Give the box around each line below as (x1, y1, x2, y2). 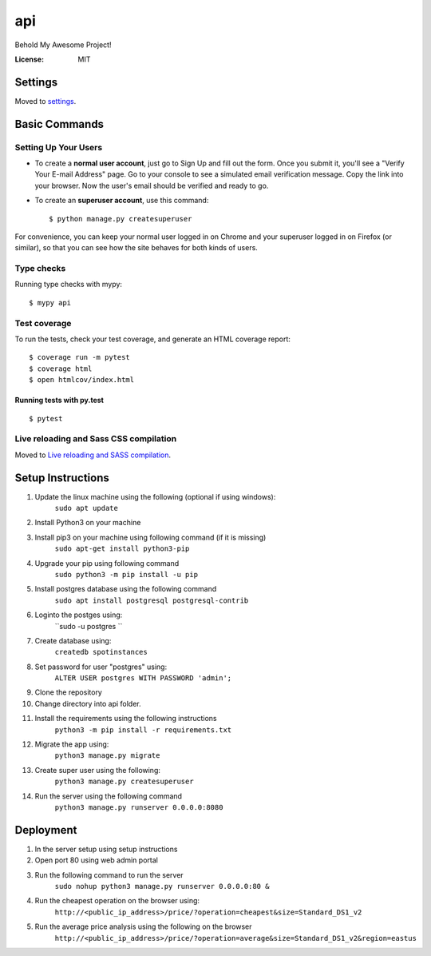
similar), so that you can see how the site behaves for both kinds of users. (14, 243, 259, 253)
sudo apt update (54, 504, 119, 513)
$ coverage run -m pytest (29, 353, 131, 362)
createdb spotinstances (54, 647, 148, 657)
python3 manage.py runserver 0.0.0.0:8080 (54, 803, 223, 811)
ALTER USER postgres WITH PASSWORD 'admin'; (54, 674, 232, 683)
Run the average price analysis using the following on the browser (34, 922, 252, 931)
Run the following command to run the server (34, 870, 184, 879)
